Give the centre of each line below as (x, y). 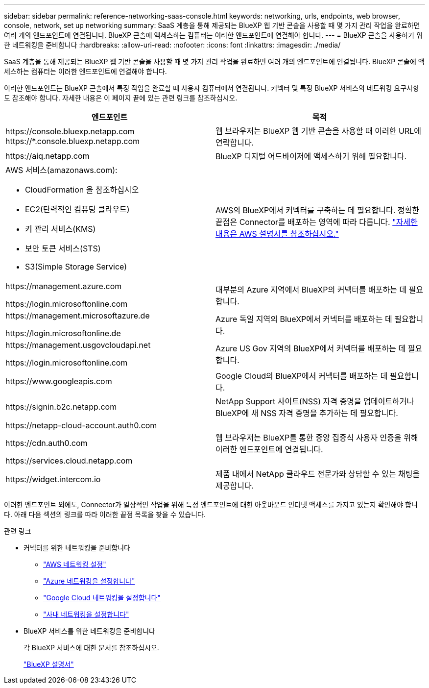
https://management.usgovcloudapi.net (78, 345)
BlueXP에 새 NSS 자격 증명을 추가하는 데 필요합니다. (307, 413)
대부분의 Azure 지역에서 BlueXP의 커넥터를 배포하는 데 (311, 290)
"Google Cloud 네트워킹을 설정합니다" (102, 598)
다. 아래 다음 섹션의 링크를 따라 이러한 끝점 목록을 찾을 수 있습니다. (105, 514)
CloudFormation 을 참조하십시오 (82, 190)
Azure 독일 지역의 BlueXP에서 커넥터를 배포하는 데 (304, 319)
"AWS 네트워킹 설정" (75, 564)
